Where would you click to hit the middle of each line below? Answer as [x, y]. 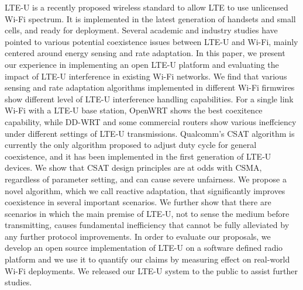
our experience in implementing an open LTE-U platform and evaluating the [142, 64]
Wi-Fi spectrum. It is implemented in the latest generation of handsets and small [150, 18]
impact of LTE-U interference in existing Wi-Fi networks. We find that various [146, 76]
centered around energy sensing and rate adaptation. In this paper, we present [145, 53]
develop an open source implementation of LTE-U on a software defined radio [144, 248]
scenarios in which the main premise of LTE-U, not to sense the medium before [147, 213]
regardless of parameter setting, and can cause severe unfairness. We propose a [146, 179]
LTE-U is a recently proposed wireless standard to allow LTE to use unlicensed [147, 7]
